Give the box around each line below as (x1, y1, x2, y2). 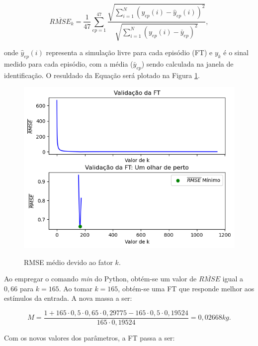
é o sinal (223, 47, 249, 57)
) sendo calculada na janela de (141, 58, 234, 69)
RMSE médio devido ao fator (24, 257, 113, 267)
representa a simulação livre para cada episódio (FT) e (46, 47, 213, 57)
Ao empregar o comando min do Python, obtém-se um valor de (4, 273, 197, 284)
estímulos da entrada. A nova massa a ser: (4, 293, 132, 303)
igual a (222, 273, 243, 284)
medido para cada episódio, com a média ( (4, 58, 133, 69)
